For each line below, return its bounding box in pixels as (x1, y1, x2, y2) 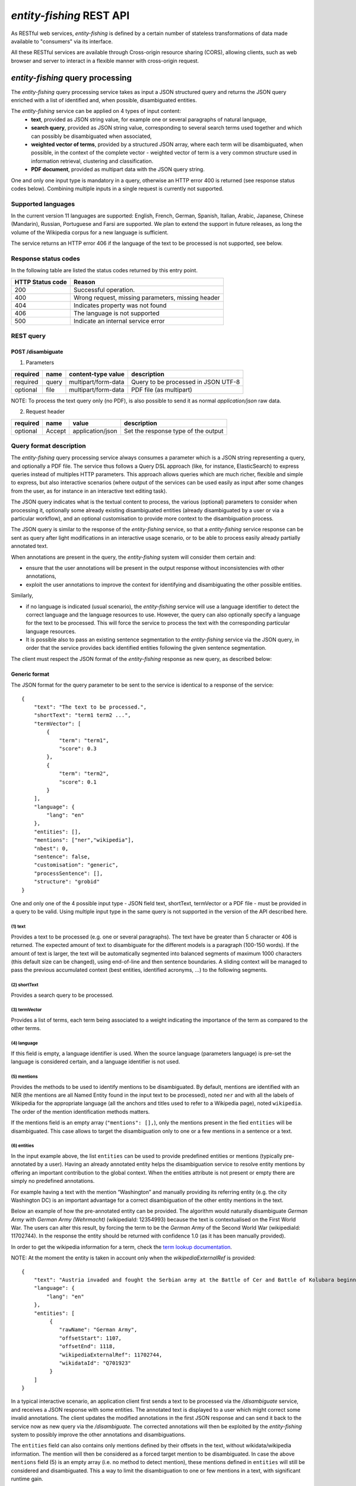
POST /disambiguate (11, 348, 63, 355)
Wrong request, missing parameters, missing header (73, 293, 220, 301)
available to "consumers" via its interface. (11, 37, 113, 45)
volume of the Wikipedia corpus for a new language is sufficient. (11, 229, 169, 236)
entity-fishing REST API (11, 9, 130, 22)
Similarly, (11, 592, 34, 599)
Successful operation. (73, 285, 135, 294)
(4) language (11, 1040, 39, 1046)
